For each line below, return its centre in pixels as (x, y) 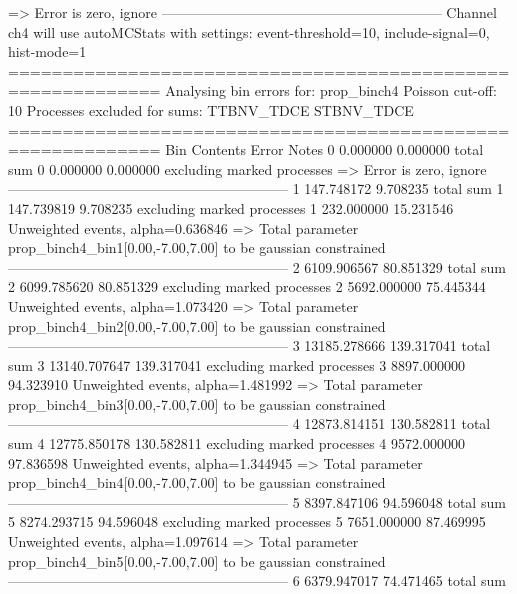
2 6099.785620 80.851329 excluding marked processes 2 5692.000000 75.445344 (247, 286)
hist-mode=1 (47, 51)
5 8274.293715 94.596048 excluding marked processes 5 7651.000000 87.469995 (247, 521)
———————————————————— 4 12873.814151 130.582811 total (249, 423)
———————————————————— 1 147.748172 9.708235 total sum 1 (256, 188)
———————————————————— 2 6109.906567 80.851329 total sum (257, 266)
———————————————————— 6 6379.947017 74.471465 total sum (257, 580)
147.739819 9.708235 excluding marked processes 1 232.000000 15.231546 (231, 207)
